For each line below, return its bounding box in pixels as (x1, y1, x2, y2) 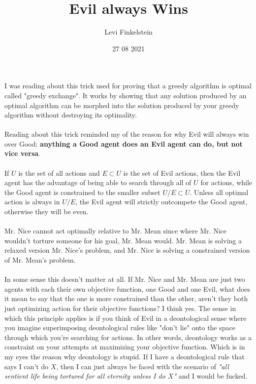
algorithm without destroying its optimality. (4, 110, 137, 120)
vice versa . (4, 148, 41, 158)
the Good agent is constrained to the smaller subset (4, 187, 160, 197)
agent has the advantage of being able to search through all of (4, 177, 192, 188)
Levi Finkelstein (104, 27, 153, 37)
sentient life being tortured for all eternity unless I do (4, 371, 165, 381)
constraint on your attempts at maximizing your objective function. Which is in (4, 342, 245, 352)
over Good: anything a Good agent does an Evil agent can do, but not (4, 138, 243, 149)
